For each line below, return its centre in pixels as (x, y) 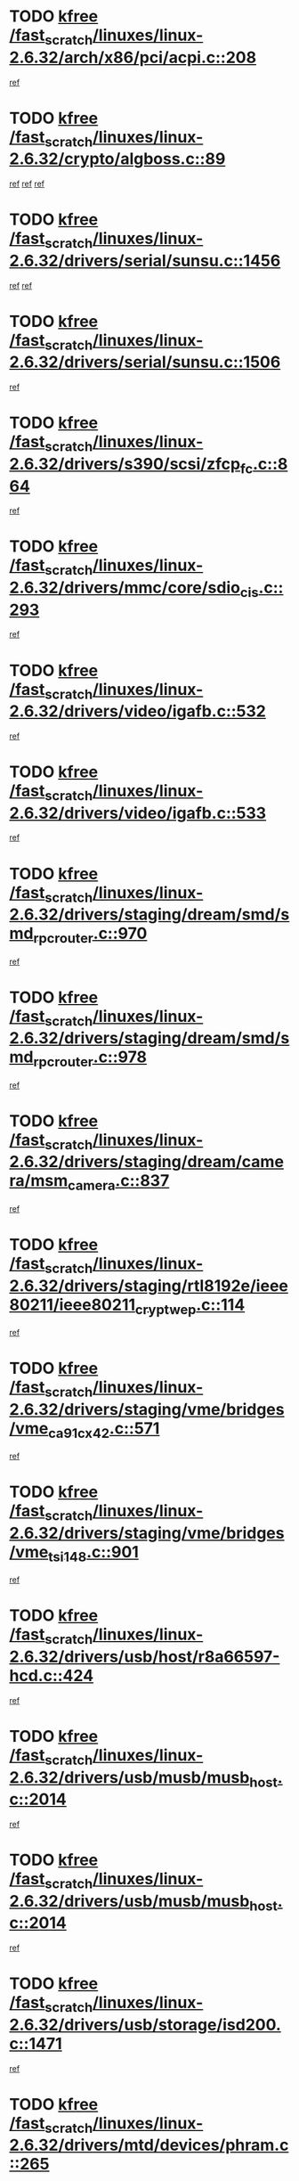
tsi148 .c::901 (93, 1553)
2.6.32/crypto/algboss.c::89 (117, 159)
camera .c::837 (118, 1183)
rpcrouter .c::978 (90, 1058)
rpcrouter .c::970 (90, 935)
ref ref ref (27, 184)
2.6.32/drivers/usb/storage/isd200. (145, 2025)
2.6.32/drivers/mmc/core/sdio (125, 588)
